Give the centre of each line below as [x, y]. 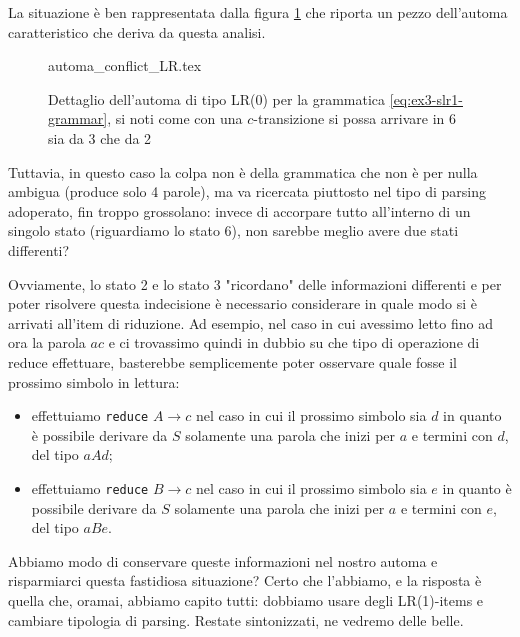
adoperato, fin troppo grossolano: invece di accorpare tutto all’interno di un [239, 210]
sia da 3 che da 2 [100, 137]
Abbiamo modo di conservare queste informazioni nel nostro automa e [223, 560]
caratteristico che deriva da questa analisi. [137, 31]
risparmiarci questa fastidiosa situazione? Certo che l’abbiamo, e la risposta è [245, 580]
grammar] [78, 118]
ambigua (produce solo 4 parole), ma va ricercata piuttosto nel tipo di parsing [247, 191]
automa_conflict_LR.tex [125, 65]
